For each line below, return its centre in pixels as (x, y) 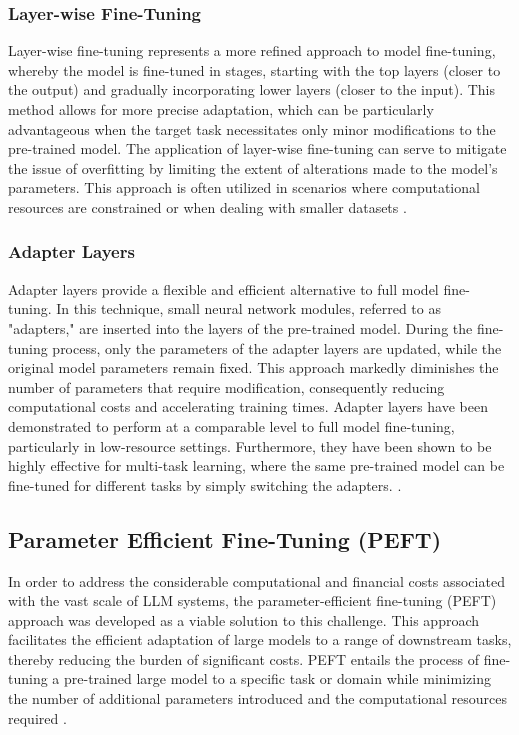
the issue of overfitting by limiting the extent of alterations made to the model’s (253, 167)
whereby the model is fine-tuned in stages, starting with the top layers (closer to (254, 69)
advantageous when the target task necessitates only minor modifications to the (252, 128)
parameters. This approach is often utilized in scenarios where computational (244, 187)
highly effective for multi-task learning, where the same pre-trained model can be (256, 465)
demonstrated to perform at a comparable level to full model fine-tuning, (231, 425)
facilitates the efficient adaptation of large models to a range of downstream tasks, (260, 639)
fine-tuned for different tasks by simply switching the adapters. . (205, 484)
